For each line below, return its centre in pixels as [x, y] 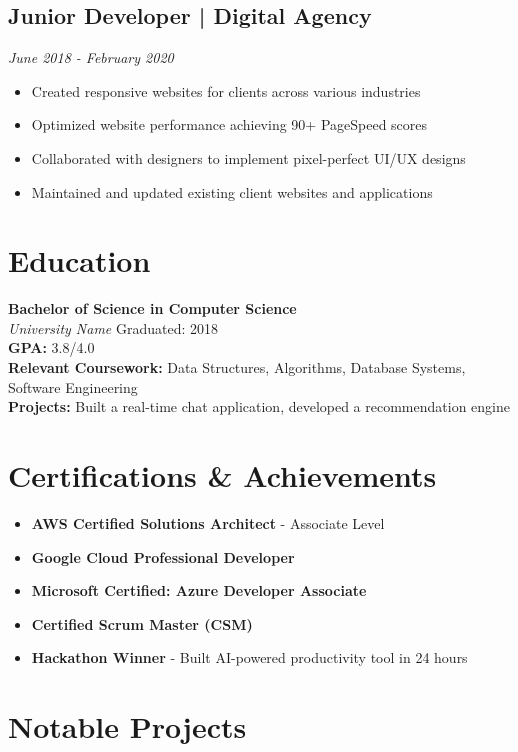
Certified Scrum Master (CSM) [142, 623]
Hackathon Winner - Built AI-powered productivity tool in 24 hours [249, 657]
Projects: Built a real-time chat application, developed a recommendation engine [259, 406]
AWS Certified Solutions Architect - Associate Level [208, 522]
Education [79, 260]
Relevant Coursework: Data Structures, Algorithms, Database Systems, [237, 367]
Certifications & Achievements [222, 475]
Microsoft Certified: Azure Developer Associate [199, 590]
